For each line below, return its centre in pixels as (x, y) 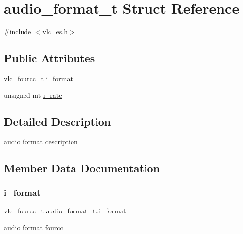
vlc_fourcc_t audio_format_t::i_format (65, 210)
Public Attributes (49, 58)
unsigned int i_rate (33, 95)
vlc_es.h (55, 32)
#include (18, 32)
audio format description (41, 142)
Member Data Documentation (82, 168)
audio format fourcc (34, 227)
